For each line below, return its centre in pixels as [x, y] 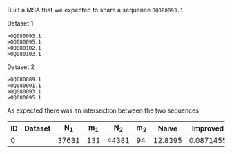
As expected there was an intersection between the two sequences [103, 110]
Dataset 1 [20, 23]
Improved [208, 128]
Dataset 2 [21, 67]
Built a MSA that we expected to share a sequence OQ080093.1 [95, 10]
